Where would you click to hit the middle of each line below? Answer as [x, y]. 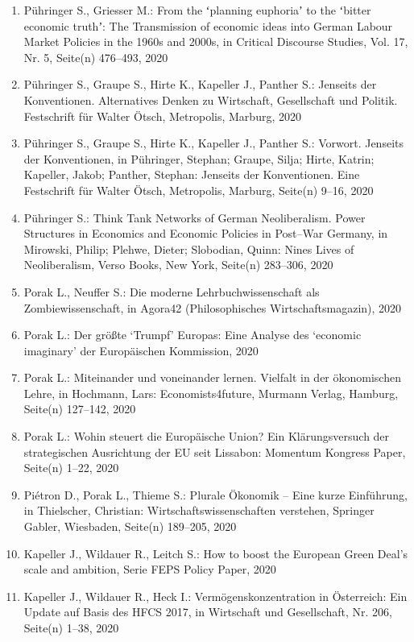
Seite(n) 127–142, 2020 [80, 409]
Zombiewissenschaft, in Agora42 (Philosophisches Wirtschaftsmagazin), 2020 [213, 307]
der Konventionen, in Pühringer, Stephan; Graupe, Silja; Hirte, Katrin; [199, 158]
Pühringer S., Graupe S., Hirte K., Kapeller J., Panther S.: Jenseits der [200, 84]
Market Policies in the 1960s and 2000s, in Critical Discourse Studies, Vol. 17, [216, 41]
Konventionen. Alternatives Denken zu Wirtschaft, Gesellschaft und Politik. [211, 99]
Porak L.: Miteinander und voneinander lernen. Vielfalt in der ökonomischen [212, 377]
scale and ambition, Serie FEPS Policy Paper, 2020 [150, 569]
